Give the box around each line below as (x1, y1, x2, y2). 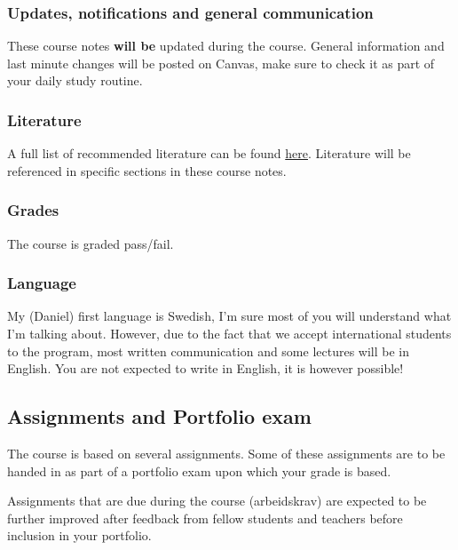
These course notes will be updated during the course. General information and (7, 36, 445, 55)
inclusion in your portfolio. (7, 526, 152, 545)
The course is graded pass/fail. (7, 234, 174, 252)
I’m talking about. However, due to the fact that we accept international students (7, 324, 452, 343)
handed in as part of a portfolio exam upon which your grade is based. (7, 461, 391, 480)
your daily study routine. (7, 71, 143, 90)
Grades (7, 199, 59, 221)
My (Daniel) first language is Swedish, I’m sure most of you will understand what (7, 307, 452, 325)
